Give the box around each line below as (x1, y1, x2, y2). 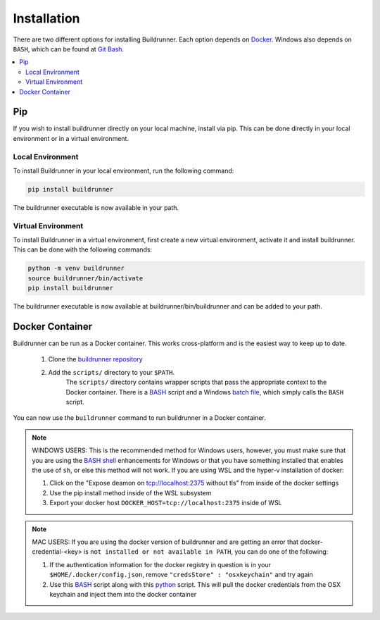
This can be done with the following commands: (13, 245, 153, 254)
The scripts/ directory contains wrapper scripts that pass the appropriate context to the (65, 378, 327, 387)
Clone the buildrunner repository (48, 355, 144, 364)
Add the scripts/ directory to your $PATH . (48, 368, 175, 376)
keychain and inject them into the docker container (49, 590, 197, 598)
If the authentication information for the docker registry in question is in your (49, 560, 271, 569)
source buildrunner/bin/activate (27, 274, 144, 282)
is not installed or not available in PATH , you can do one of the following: (83, 547, 329, 556)
